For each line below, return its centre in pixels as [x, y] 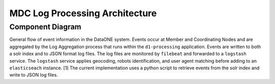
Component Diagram [45, 27]
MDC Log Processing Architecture [83, 13]
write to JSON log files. [34, 75]
